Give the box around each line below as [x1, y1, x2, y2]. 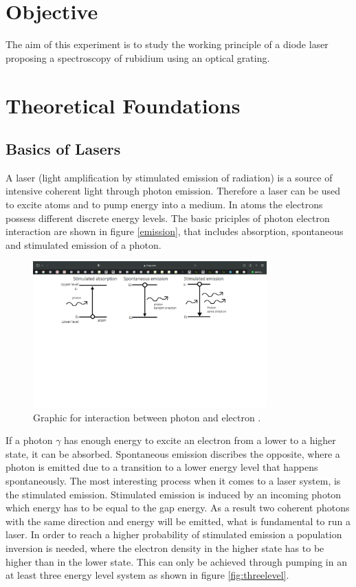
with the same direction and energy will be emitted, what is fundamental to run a [5, 513, 351, 528]
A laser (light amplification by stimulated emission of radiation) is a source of [5, 170, 333, 184]
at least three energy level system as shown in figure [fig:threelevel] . [5, 568, 289, 582]
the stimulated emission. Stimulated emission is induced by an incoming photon [5, 487, 342, 501]
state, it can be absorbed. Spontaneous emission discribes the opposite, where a [5, 446, 340, 461]
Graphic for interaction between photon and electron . [33, 410, 261, 424]
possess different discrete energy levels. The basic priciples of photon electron [5, 210, 330, 225]
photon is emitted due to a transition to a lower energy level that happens [5, 460, 318, 474]
